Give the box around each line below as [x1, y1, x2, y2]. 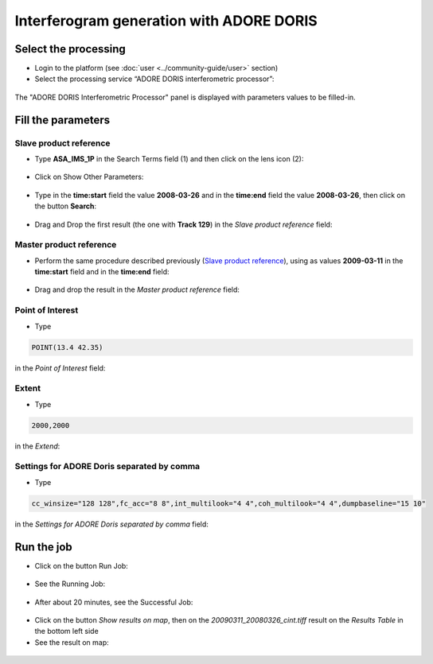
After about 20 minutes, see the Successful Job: [34, 597, 193, 607]
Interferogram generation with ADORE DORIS [14, 12, 318, 29]
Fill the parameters [14, 113, 111, 126]
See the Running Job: [34, 579, 106, 588]
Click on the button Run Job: [34, 561, 129, 570]
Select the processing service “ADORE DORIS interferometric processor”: [34, 74, 275, 83]
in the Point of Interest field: [14, 363, 106, 373]
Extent [14, 382, 41, 394]
